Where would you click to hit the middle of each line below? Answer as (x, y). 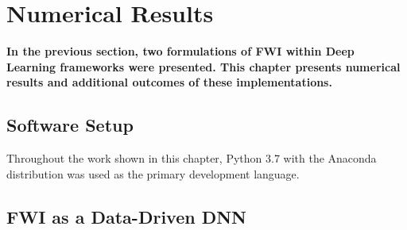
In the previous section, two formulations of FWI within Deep (180, 51)
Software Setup (70, 125)
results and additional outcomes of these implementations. (169, 82)
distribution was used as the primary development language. (153, 173)
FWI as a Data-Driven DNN (126, 216)
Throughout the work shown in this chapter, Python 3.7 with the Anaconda (192, 158)
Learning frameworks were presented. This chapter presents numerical (203, 66)
